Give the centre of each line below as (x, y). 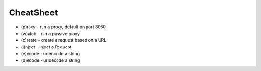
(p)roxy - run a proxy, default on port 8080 (64, 27)
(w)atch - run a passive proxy (50, 33)
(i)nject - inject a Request (46, 47)
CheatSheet (33, 12)
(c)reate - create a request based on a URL (64, 40)
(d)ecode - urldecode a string (51, 60)
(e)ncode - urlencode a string (50, 54)
